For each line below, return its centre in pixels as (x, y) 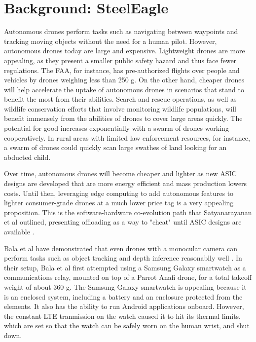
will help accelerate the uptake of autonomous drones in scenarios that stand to (124, 89)
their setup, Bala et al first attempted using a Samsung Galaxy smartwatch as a (125, 267)
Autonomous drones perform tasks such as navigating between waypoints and (121, 31)
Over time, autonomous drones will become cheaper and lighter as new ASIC (120, 173)
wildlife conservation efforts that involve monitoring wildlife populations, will (120, 108)
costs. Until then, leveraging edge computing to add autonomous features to (119, 193)
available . (19, 231)
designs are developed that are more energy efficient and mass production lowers (126, 183)
